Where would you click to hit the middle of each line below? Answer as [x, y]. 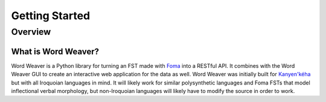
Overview [31, 32]
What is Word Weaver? [55, 51]
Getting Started [51, 16]
